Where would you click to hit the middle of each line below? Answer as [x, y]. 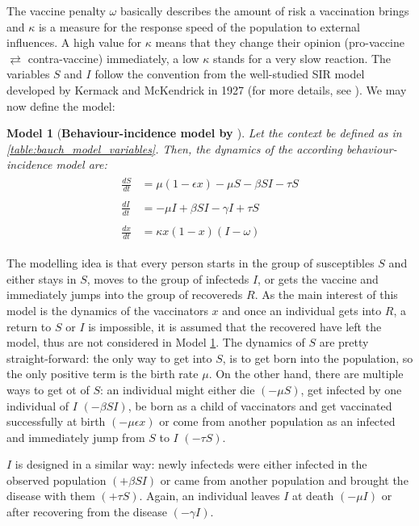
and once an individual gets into [302, 310]
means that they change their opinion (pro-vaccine [280, 42]
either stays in [42, 278]
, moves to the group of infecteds [168, 278]
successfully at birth [56, 421]
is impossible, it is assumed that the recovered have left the [235, 326]
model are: [82, 164]
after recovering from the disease [87, 512]
